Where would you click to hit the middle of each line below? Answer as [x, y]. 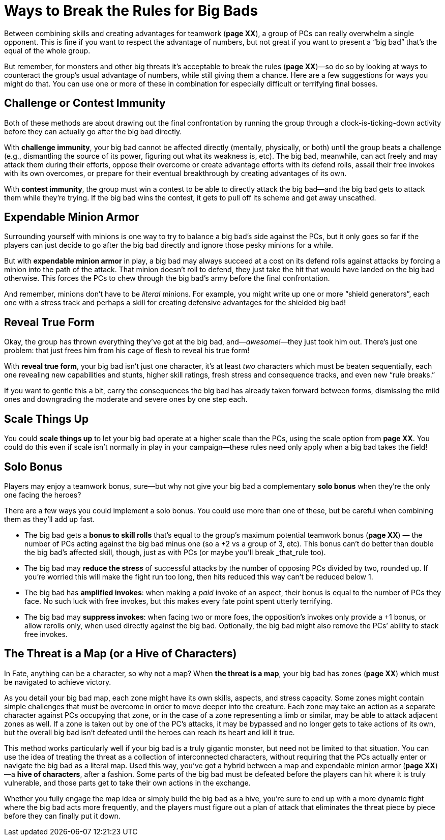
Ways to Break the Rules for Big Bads [131, 11]
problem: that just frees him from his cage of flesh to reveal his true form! [127, 351]
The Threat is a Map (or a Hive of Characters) [121, 654]
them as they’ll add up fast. [49, 519]
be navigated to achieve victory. [58, 682]
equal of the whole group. [47, 50]
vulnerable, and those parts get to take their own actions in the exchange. [127, 783]
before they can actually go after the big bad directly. [93, 131]
